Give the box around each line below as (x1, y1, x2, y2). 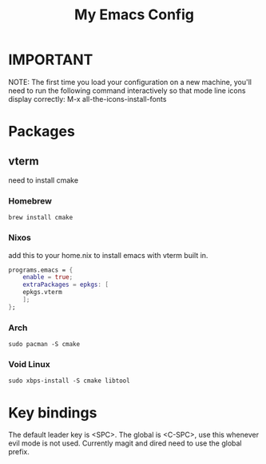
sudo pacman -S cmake (8, 341, 81, 349)
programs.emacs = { (8, 266, 73, 274)
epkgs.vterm (22, 288, 62, 297)
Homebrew (8, 195, 52, 206)
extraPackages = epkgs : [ (22, 280, 109, 289)
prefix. (8, 447, 30, 457)
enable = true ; (22, 273, 73, 281)
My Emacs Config (74, 6, 194, 24)
